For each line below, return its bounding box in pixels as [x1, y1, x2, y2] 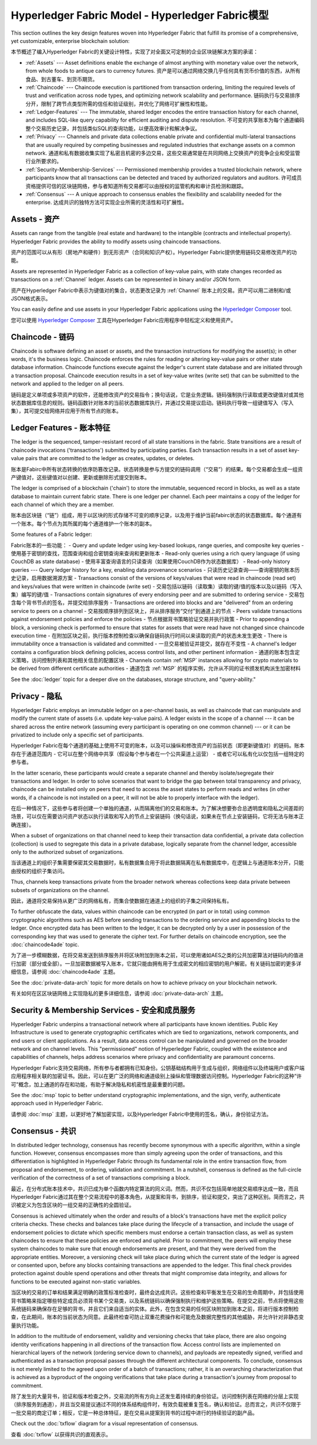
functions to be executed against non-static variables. [11, 1278, 141, 1285]
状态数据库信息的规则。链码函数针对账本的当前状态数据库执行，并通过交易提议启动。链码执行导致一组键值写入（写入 [11, 400, 294, 407]
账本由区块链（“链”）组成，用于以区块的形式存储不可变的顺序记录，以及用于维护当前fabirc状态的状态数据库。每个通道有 [11, 512, 302, 519]
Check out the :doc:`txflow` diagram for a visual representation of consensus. [11, 1420, 199, 1427]
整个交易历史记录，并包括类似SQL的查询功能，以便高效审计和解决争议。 [25, 125, 201, 132]
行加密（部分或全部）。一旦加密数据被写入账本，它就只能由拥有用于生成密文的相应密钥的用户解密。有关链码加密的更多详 [11, 960, 302, 967]
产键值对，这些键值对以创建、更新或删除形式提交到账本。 [11, 474, 150, 481]
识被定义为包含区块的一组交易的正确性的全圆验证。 [11, 1202, 134, 1209]
